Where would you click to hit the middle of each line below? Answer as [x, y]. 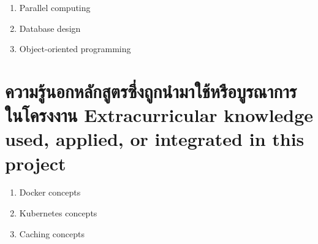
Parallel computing [55, 7]
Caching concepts [52, 233]
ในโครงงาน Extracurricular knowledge [159, 115]
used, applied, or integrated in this [155, 139]
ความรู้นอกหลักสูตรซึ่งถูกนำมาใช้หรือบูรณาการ [151, 90]
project [36, 163]
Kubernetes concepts [58, 213]
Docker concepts [50, 192]
